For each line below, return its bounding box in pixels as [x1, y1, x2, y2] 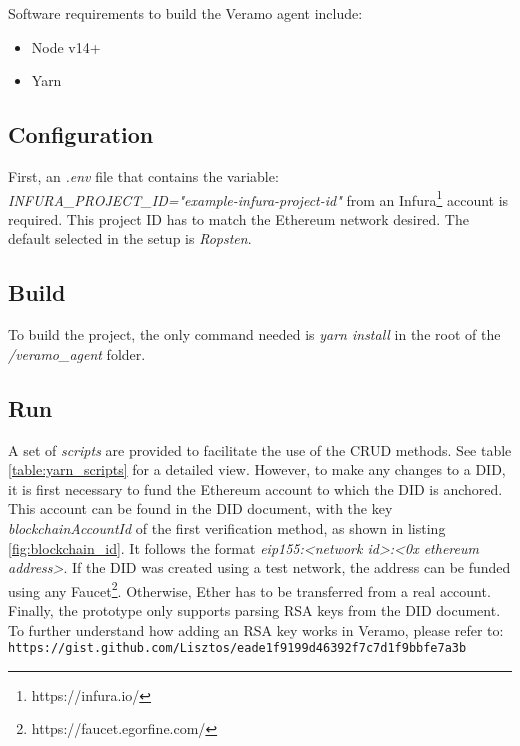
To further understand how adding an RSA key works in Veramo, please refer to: [8, 619, 504, 640]
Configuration [8, 119, 154, 150]
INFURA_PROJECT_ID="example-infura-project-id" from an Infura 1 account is [8, 186, 509, 210]
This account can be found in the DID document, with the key [8, 498, 393, 519]
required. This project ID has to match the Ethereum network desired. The [8, 208, 469, 229]
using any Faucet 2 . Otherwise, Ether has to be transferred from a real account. [8, 577, 491, 601]
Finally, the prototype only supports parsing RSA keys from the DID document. [8, 600, 501, 621]
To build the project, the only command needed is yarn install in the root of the [8, 324, 501, 345]
